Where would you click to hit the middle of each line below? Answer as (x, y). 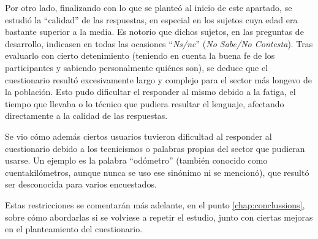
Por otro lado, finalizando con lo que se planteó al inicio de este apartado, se (149, 7)
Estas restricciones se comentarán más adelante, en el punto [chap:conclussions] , (155, 204)
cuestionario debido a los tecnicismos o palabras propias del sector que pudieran (155, 148)
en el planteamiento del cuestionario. (74, 229)
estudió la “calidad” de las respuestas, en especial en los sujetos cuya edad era (151, 19)
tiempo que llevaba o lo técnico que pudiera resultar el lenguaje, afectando (145, 103)
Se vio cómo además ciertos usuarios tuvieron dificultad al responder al (138, 136)
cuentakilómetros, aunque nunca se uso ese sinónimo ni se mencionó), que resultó (157, 172)
